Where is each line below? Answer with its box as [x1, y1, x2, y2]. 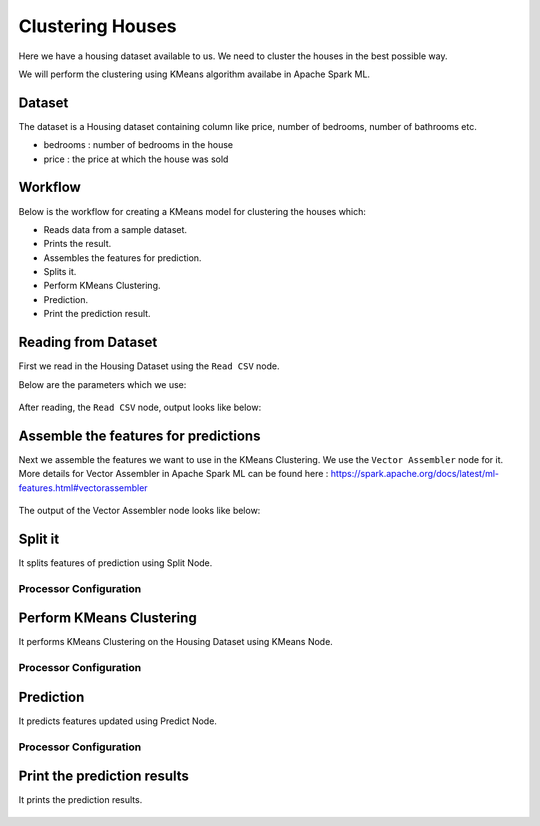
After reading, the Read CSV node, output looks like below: [18, 401, 262, 413]
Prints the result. [43, 238, 112, 250]
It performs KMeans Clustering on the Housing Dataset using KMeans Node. [18, 636, 334, 648]
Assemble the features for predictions [18, 427, 261, 444]
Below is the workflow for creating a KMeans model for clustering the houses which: [18, 205, 367, 217]
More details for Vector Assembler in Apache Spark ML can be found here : [18, 468, 329, 480]
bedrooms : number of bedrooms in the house [43, 139, 234, 151]
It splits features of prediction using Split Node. [18, 556, 213, 569]
